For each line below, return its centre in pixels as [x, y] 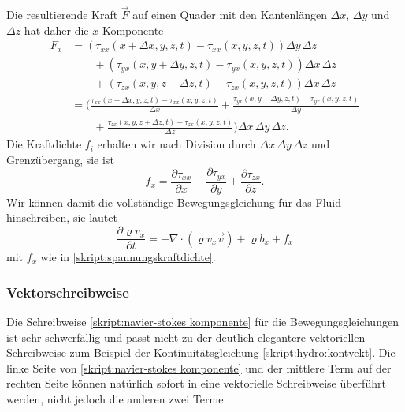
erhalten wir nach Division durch [176, 144]
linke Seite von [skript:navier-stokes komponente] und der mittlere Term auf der [199, 367]
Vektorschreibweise [68, 292]
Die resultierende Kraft [62, 15]
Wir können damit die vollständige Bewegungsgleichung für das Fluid [174, 202]
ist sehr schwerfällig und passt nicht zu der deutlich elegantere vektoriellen [186, 337]
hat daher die [56, 30]
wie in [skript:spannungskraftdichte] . [128, 257]
